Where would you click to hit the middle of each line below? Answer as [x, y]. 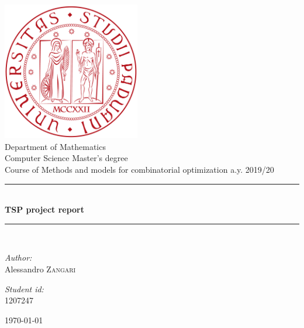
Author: [18, 257]
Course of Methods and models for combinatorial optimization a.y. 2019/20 [139, 170]
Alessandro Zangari [40, 269]
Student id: [24, 288]
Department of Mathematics [55, 146]
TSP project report [45, 209]
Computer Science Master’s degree [66, 158]
